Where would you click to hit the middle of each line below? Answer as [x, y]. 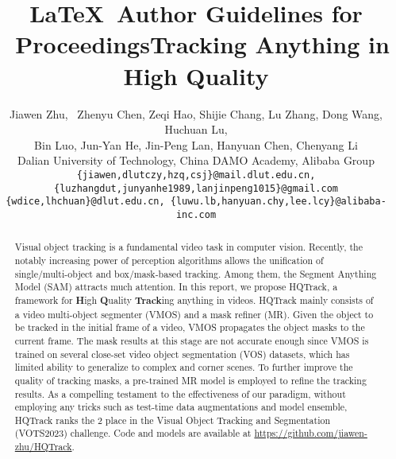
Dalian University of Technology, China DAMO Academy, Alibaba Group [196, 160]
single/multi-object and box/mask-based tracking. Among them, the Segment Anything [196, 273]
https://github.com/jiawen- [311, 433]
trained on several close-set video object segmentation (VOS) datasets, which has [182, 354]
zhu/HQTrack [43, 447]
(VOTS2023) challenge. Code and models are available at [133, 433]
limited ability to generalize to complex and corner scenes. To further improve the [184, 367]
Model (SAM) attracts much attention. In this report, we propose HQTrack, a [176, 287]
